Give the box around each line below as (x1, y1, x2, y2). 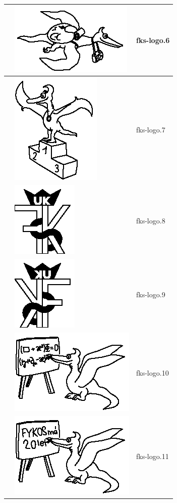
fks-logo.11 (136, 450, 169, 461)
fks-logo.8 (136, 215, 165, 225)
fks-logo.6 (136, 34, 170, 45)
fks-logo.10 (136, 367, 169, 378)
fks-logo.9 (136, 289, 165, 299)
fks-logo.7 (136, 124, 165, 134)
